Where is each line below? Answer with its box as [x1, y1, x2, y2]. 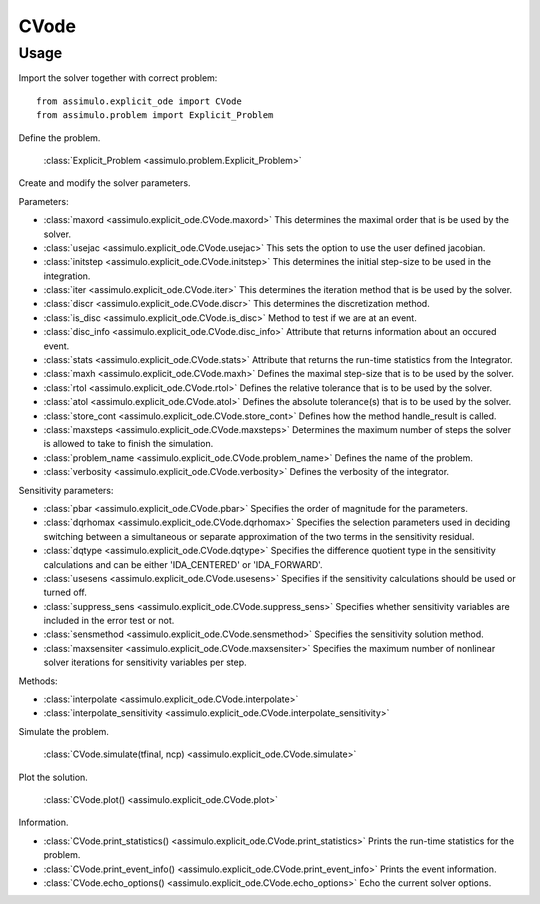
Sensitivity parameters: [18, 484, 114, 496]
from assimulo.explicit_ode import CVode [36, 95, 242, 107]
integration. [43, 270, 91, 282]
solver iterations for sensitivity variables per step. [43, 656, 247, 669]
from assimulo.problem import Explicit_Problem [36, 110, 274, 121]
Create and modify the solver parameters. [18, 177, 191, 189]
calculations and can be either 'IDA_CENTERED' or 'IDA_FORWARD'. [43, 558, 324, 570]
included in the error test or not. [43, 615, 175, 627]
